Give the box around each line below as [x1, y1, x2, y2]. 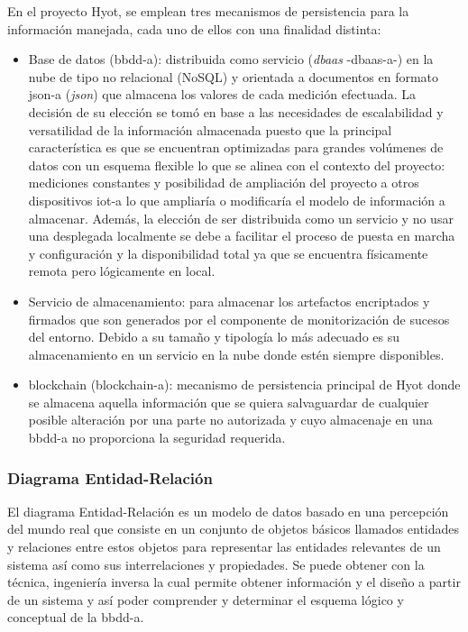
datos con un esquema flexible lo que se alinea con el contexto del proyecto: [28, 155, 445, 174]
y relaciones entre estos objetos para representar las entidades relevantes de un [7, 537, 441, 556]
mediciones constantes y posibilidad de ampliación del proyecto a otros [28, 173, 419, 192]
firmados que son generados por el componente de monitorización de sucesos [28, 309, 450, 328]
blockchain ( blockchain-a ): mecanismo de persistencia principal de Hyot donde [28, 375, 461, 394]
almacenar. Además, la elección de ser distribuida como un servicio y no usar [28, 208, 454, 227]
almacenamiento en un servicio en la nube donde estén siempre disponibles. [28, 344, 445, 363]
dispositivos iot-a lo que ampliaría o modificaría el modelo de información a [28, 190, 445, 209]
